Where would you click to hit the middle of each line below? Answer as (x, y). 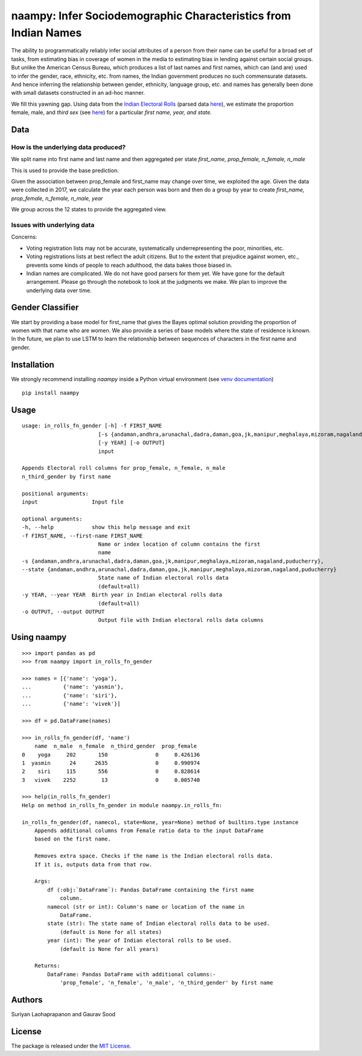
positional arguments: (56, 493)
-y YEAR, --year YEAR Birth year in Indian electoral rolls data (122, 595)
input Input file (73, 502)
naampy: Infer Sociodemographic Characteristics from (151, 16)
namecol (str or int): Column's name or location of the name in (146, 907)
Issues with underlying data (53, 225)
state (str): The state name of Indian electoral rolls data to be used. (159, 923)
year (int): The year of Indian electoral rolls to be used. (140, 941)
